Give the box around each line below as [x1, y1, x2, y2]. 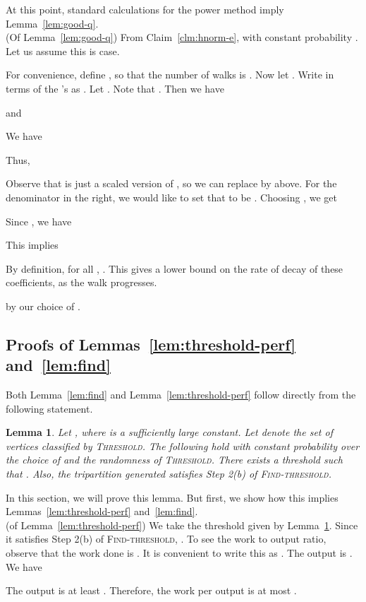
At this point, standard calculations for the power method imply [6, 2, 284, 16]
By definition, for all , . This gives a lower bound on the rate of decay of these [6, 261, 343, 276]
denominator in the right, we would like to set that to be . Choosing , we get [6, 189, 337, 204]
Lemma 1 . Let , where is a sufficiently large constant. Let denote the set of [6, 425, 333, 439]
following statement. [6, 401, 93, 415]
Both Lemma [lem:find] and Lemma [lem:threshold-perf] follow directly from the [6, 387, 356, 402]
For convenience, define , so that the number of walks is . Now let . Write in [6, 67, 334, 82]
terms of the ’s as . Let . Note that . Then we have [6, 81, 224, 95]
